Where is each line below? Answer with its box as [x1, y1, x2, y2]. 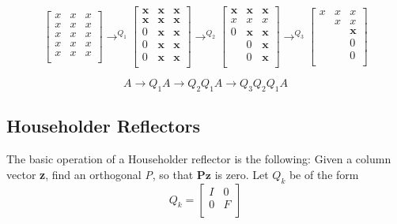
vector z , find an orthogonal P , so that [6, 166, 194, 182]
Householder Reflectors [6, 114, 201, 138]
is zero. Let [214, 166, 269, 182]
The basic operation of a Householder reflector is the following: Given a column [6, 151, 391, 167]
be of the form [289, 166, 359, 182]
